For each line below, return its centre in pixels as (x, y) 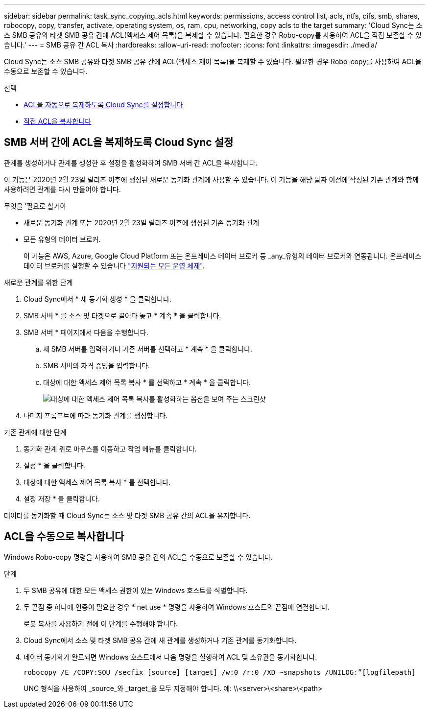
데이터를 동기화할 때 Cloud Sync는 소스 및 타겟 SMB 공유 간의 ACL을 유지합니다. (127, 515)
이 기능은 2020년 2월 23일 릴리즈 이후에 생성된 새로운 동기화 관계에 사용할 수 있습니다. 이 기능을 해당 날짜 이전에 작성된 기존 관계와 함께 (211, 179)
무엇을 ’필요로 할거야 (35, 206)
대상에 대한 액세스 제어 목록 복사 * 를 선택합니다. (97, 482)
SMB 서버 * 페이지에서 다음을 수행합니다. (86, 332)
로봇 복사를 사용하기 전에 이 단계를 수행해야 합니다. (101, 623)
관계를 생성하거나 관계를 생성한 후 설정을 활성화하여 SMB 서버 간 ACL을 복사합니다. (131, 163)
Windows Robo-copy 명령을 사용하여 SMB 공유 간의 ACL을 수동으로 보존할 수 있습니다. (138, 557)
